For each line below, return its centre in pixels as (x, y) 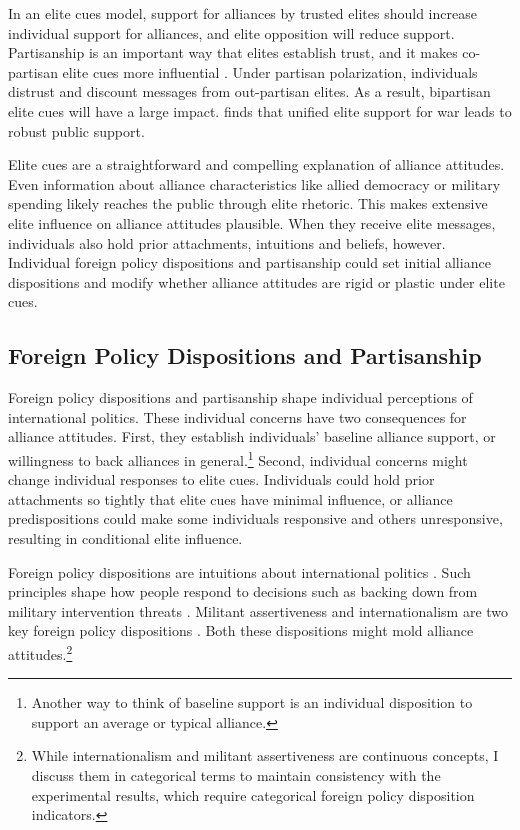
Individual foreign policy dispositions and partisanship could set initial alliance (249, 262)
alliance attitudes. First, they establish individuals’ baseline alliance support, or (252, 436)
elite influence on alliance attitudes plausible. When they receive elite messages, (252, 222)
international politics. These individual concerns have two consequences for (237, 416)
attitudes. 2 (40, 652)
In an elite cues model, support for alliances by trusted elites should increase (242, 13)
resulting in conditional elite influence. (125, 537)
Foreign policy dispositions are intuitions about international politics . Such (239, 571)
